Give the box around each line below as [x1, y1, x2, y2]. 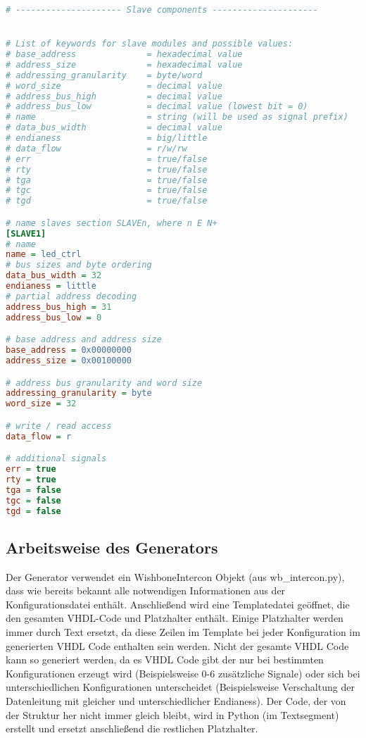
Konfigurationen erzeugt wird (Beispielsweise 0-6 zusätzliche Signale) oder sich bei [6, 665, 360, 680]
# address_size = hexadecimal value [6, 59, 243, 70]
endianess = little [6, 281, 96, 292]
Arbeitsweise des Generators [6, 536, 218, 558]
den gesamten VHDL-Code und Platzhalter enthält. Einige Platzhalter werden [6, 611, 343, 625]
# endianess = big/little [6, 133, 208, 144]
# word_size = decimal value [6, 80, 222, 91]
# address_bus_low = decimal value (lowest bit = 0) [6, 101, 308, 112]
